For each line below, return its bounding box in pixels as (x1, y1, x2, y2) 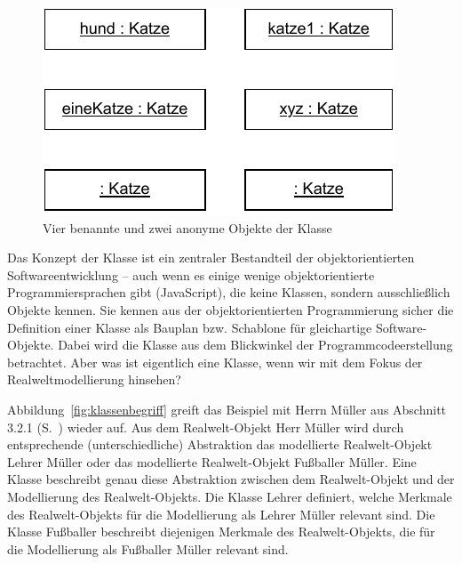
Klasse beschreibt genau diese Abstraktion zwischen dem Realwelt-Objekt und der (7, 470, 455, 488)
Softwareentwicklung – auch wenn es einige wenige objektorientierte (7, 265, 375, 284)
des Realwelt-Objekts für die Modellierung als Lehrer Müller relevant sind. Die (7, 504, 435, 523)
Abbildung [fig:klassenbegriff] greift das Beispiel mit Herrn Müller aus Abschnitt (7, 399, 447, 418)
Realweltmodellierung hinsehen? (7, 370, 181, 389)
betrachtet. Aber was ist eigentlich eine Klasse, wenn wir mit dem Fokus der (7, 352, 423, 371)
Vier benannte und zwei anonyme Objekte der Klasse (43, 218, 332, 237)
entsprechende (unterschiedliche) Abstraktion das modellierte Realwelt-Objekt (7, 435, 433, 454)
